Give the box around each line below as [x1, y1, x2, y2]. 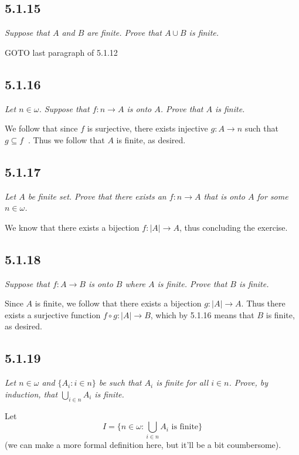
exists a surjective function [5, 308, 101, 321]
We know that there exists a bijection [5, 221, 140, 233]
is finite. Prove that [157, 277, 227, 289]
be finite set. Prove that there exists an [28, 190, 167, 202]
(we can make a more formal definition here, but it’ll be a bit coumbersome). [5, 439, 281, 451]
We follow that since [5, 122, 78, 134]
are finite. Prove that [87, 26, 162, 39]
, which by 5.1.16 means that [150, 308, 254, 321]
